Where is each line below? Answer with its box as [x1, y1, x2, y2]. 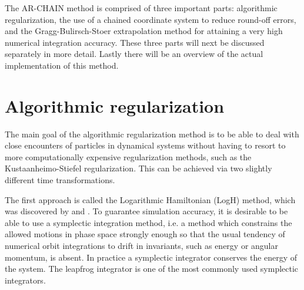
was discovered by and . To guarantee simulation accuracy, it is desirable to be [5, 205, 288, 217]
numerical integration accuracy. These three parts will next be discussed [5, 36, 265, 48]
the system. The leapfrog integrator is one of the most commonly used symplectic [5, 262, 299, 275]
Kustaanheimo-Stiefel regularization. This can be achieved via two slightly [5, 162, 272, 174]
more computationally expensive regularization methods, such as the [5, 150, 252, 163]
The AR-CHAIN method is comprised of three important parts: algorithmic [5, 2, 278, 14]
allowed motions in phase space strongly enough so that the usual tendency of [5, 228, 285, 240]
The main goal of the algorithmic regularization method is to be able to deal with [5, 127, 299, 140]
